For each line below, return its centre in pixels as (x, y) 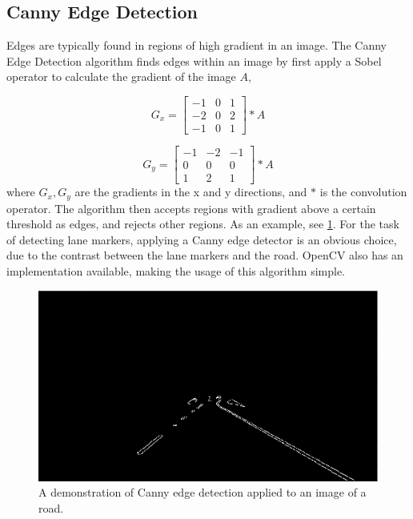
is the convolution (363, 192)
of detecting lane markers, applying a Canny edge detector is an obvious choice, (202, 239)
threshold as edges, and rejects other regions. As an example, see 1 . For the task (203, 224)
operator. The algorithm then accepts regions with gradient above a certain (191, 208)
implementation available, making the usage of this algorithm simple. (176, 271)
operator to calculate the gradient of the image (121, 76)
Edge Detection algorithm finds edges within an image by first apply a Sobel (194, 60)
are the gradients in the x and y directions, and (191, 192)
